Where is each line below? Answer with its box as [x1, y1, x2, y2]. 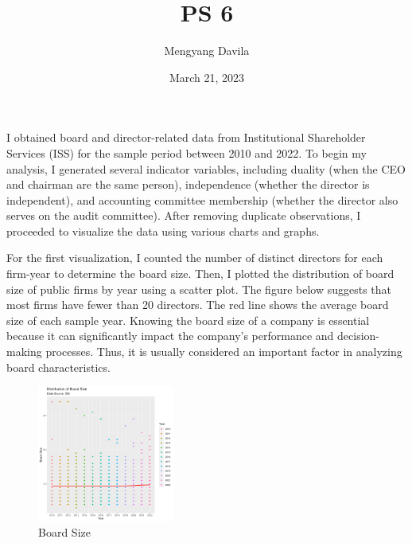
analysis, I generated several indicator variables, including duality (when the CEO [6, 160, 406, 177]
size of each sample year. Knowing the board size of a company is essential [6, 311, 370, 328]
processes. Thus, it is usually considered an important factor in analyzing [45, 343, 402, 360]
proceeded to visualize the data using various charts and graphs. [6, 222, 320, 239]
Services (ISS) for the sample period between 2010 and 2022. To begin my [6, 144, 367, 161]
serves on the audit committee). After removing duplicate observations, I [6, 207, 361, 224]
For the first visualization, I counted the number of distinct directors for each [6, 249, 383, 266]
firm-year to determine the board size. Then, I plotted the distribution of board [6, 265, 395, 282]
